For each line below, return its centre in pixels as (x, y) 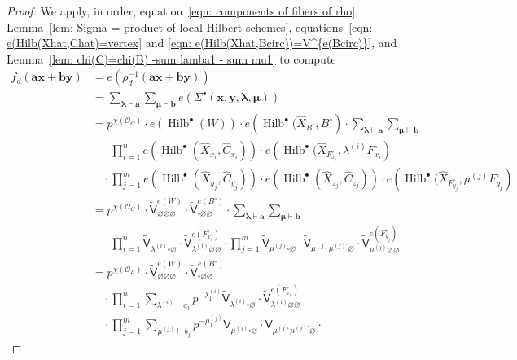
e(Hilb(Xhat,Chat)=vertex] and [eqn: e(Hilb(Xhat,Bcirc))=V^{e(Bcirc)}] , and (202, 43)
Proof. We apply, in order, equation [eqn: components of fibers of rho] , (183, 11)
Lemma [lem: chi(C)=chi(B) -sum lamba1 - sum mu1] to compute (171, 58)
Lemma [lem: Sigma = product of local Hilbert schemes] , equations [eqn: (190, 26)
